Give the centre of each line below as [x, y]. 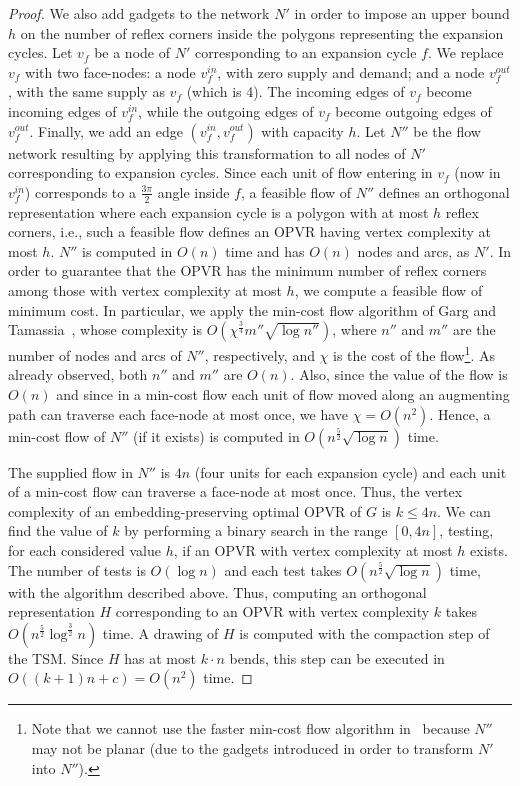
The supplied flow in [70, 471]
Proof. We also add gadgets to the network [139, 13]
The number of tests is [77, 569]
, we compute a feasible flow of [388, 289]
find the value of [58, 530]
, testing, [466, 530]
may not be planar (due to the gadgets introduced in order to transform [252, 747]
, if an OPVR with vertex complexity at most [313, 549]
